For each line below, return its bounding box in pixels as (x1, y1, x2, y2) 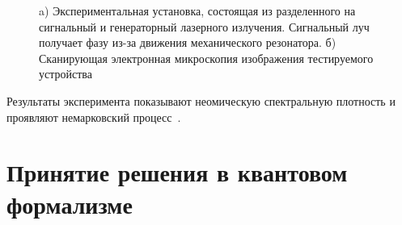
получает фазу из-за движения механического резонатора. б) (39, 34, 336, 51)
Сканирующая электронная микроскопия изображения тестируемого (39, 49, 374, 66)
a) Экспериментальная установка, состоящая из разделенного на (39, 2, 356, 19)
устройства (39, 65, 92, 82)
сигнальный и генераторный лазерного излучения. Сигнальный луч (39, 18, 370, 35)
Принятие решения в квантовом (6, 156, 348, 189)
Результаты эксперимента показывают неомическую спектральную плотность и (6, 92, 396, 109)
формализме (6, 187, 133, 220)
